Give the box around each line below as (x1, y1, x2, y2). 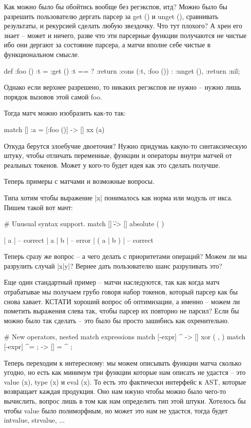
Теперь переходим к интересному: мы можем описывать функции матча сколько (4, 357, 242, 368)
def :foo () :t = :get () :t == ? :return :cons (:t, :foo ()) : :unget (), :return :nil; (4, 65, 240, 76)
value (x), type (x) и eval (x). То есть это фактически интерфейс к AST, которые (4, 376, 246, 387)
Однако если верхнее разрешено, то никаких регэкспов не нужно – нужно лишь (4, 82, 241, 92)
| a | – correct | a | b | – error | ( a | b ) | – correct (4, 234, 154, 245)
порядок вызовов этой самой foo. (4, 91, 102, 101)
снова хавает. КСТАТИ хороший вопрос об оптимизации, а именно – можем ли (4, 296, 240, 306)
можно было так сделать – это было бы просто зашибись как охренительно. (4, 315, 230, 325)
